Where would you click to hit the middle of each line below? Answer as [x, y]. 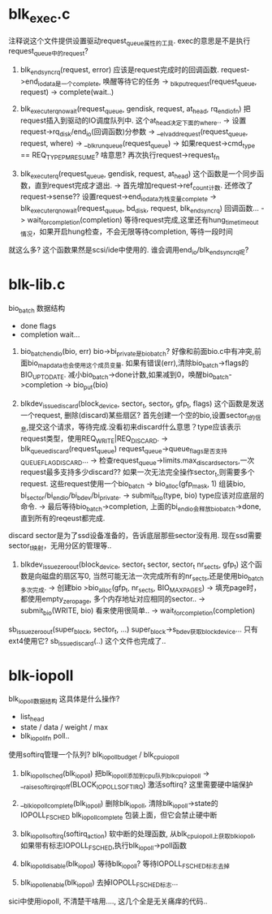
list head [32, 718]
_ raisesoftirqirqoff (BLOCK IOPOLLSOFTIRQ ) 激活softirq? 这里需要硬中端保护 [136, 786]
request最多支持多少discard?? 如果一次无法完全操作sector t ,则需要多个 [137, 473]
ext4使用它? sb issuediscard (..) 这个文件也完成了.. [87, 642]
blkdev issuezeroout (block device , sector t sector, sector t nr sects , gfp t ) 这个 [138, 565]
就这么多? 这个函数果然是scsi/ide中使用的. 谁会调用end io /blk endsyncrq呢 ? [129, 251]
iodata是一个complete [69, 84]
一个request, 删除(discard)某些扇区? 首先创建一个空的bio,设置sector [134, 415]
